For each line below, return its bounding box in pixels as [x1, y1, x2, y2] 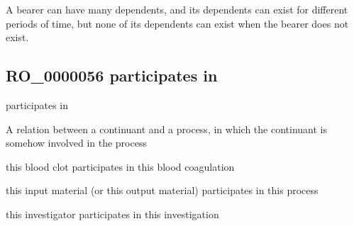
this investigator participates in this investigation [6, 206, 219, 221]
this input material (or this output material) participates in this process [6, 183, 319, 198]
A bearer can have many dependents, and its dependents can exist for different [6, 2, 348, 16]
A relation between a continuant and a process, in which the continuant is [6, 121, 327, 136]
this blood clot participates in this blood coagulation [6, 159, 235, 174]
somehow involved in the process [6, 135, 147, 150]
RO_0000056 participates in [6, 64, 218, 86]
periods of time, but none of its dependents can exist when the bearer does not [6, 16, 349, 30]
